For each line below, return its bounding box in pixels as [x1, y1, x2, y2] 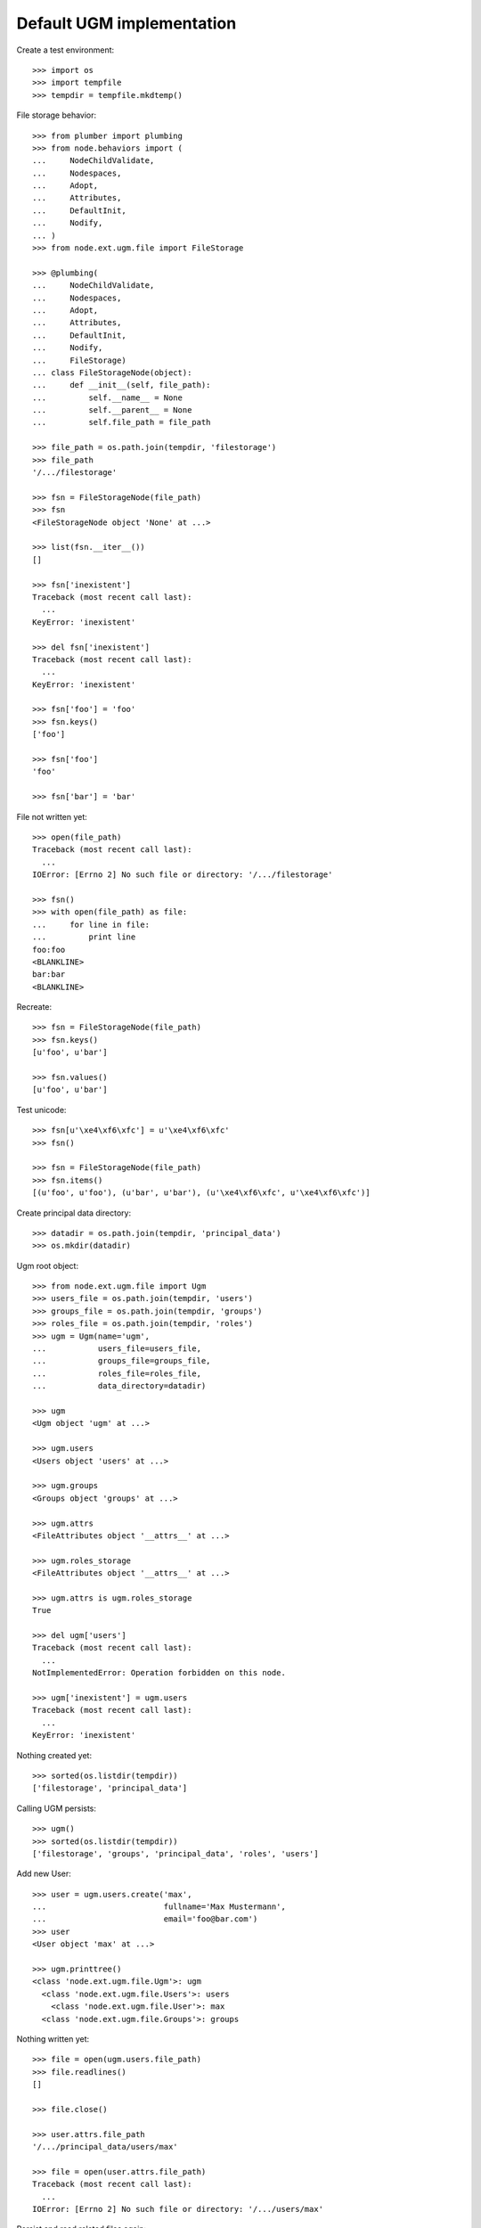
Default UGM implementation [16, 13, 237, 33]
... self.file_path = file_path [32, 417, 211, 428]
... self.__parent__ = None [32, 405, 192, 415]
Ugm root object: [16, 1260, 79, 1271]
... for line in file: [32, 919, 151, 930]
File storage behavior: [16, 110, 97, 120]
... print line [32, 932, 136, 942]
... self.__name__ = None [32, 392, 183, 403]
